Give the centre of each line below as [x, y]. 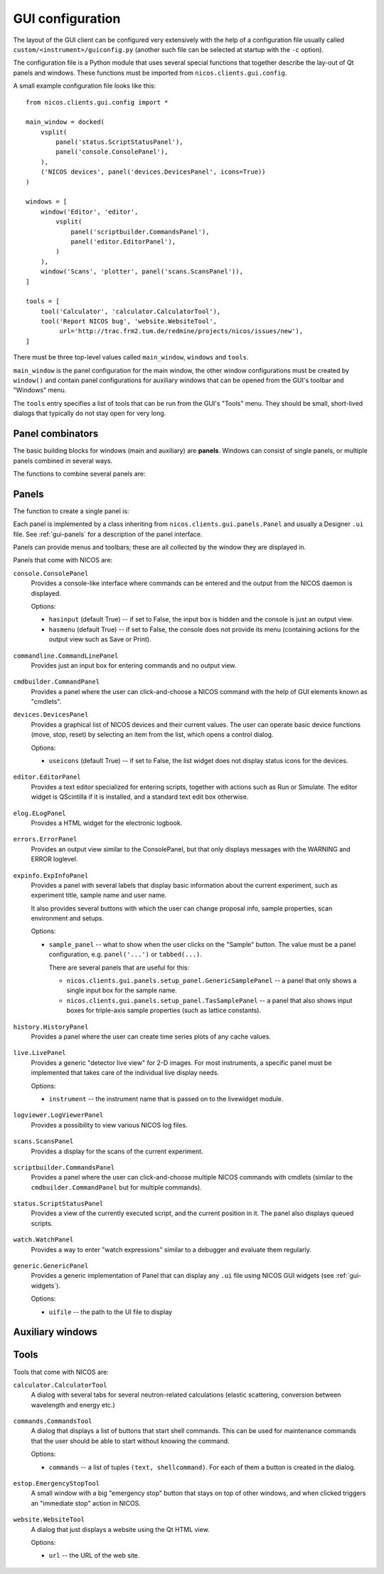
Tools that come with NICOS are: [61, 1372]
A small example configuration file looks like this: [85, 86]
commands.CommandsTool [53, 1421]
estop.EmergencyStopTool [56, 1484]
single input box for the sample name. [122, 990]
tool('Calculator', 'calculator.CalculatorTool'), [130, 311]
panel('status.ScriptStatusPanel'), [120, 142]
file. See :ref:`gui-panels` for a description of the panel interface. [108, 534]
